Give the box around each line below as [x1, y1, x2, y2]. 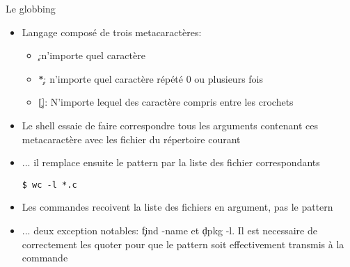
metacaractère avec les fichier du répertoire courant [22, 131, 241, 146]
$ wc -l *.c [22, 179, 77, 190]
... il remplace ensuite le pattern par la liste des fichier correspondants [22, 155, 320, 170]
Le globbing [6, 1, 56, 15]
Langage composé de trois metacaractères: [22, 24, 202, 39]
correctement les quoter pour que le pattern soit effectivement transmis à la [22, 236, 344, 251]
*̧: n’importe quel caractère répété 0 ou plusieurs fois [38, 71, 264, 86]
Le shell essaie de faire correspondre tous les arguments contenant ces [22, 118, 319, 132]
